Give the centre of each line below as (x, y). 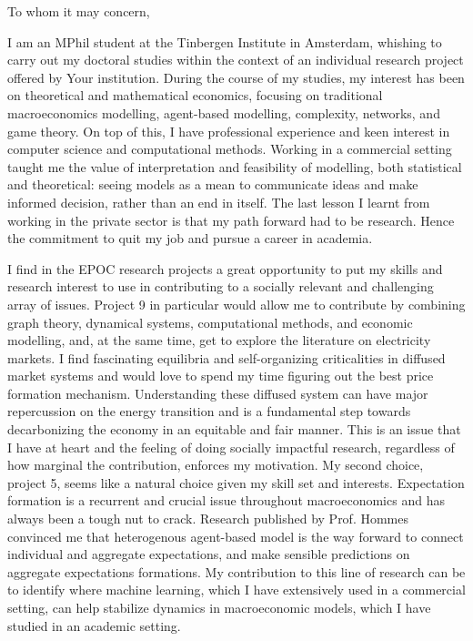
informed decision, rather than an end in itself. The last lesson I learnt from (219, 202)
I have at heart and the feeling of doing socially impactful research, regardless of (231, 447)
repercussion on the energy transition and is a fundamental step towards (209, 411)
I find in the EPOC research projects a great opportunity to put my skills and (225, 268)
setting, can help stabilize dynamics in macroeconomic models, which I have (219, 607)
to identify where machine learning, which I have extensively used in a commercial (236, 590)
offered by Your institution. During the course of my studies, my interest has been (236, 77)
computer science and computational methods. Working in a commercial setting (230, 149)
